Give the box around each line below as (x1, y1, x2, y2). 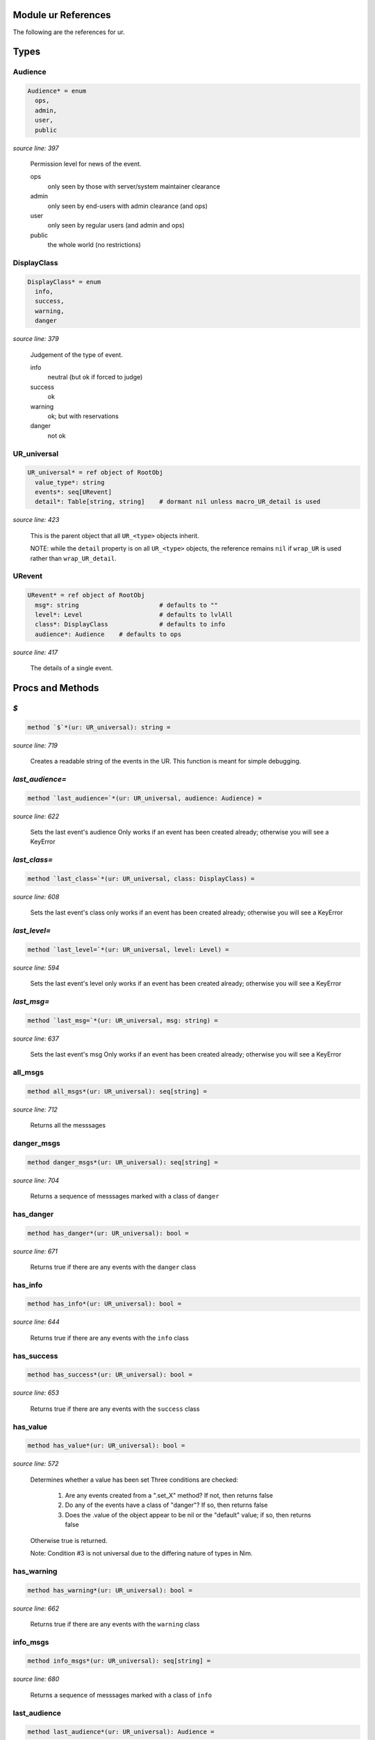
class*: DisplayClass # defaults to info (35, 620, 226, 628)
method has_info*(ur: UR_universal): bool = (27, 1300, 182, 1308)
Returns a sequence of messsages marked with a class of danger (30, 1192, 219, 1200)
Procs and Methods (12, 682, 99, 694)
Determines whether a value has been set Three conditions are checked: (30, 1476, 239, 1484)
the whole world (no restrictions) (47, 241, 142, 249)
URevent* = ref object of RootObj (27, 592, 145, 599)
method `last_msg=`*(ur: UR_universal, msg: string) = (27, 1016, 218, 1025)
